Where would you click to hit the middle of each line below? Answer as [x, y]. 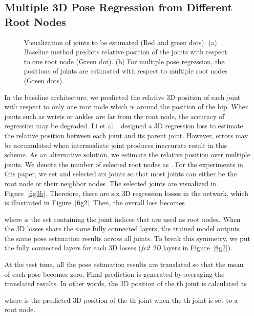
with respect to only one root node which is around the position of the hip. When [127, 107]
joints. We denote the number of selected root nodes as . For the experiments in [124, 164]
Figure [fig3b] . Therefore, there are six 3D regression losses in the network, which [126, 193]
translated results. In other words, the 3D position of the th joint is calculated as [126, 283]
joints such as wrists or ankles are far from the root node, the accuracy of [115, 116]
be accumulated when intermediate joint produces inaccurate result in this [116, 145]
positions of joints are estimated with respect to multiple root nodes [126, 71]
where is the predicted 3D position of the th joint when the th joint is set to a [121, 300]
